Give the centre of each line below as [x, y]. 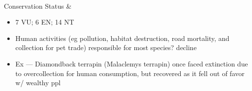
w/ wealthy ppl [38, 83]
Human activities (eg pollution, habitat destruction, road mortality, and [122, 38]
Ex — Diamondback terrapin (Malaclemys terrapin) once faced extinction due [132, 63]
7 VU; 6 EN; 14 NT [45, 22]
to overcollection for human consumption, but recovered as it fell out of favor [130, 73]
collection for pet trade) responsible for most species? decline [106, 47]
